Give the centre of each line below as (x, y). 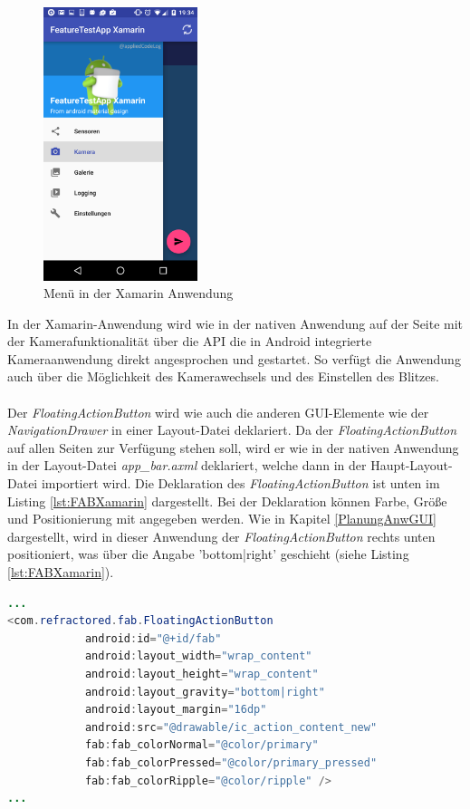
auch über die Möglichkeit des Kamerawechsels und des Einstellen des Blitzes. (223, 376)
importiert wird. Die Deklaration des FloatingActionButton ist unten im (240, 483)
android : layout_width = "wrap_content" (198, 656)
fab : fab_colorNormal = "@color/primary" (201, 745)
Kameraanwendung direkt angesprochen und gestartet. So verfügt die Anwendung (234, 358)
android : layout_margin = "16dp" (176, 710)
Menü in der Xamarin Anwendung (139, 293)
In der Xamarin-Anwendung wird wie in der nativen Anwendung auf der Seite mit (235, 323)
